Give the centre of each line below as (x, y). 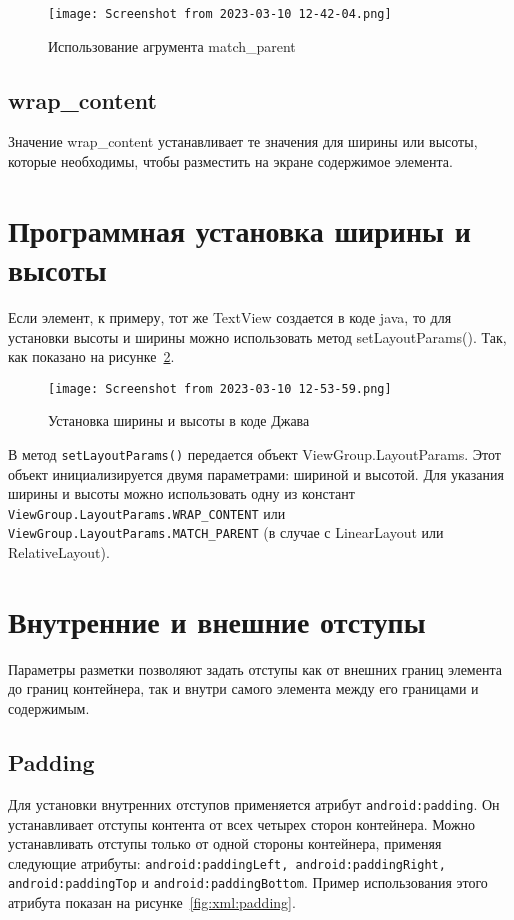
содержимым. (49, 708)
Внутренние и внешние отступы (217, 620)
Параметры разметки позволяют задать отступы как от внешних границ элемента (255, 668)
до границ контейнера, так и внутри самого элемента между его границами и (243, 688)
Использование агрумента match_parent (172, 45)
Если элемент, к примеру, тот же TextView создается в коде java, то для (230, 316)
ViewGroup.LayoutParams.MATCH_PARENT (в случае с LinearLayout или (226, 532)
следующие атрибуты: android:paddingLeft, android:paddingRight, (227, 862)
